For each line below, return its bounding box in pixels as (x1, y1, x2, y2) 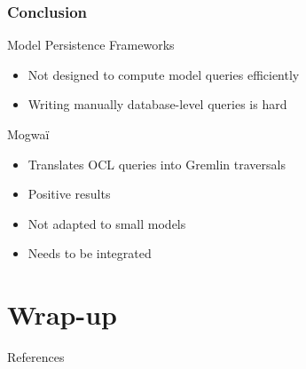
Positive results (27, 184, 111, 203)
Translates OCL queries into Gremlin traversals (27, 154, 286, 173)
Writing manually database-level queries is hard (27, 95, 287, 114)
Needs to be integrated (27, 244, 152, 263)
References (7, 348, 65, 366)
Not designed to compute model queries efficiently (27, 65, 300, 83)
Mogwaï (7, 125, 50, 143)
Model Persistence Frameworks (7, 35, 175, 54)
